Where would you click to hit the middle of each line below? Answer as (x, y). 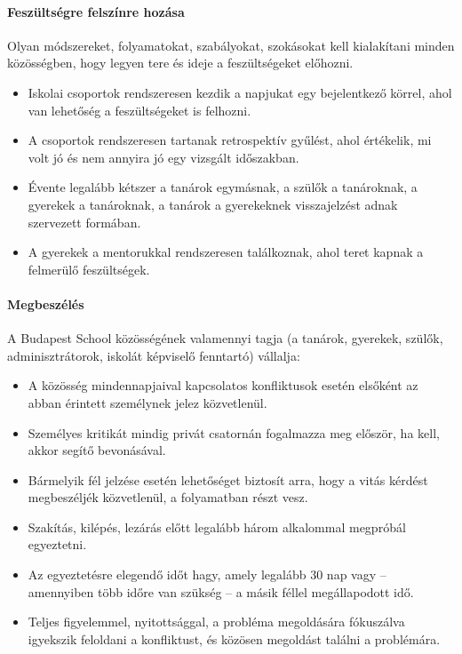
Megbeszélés (46, 303)
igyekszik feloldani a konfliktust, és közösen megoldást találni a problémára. (234, 638)
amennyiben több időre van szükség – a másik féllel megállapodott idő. (221, 591)
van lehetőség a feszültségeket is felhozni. (139, 110)
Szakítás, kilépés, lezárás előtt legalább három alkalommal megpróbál (217, 526)
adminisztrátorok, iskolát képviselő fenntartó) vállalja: (154, 355)
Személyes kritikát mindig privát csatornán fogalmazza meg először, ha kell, (234, 432)
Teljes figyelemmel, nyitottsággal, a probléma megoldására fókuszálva (216, 622)
